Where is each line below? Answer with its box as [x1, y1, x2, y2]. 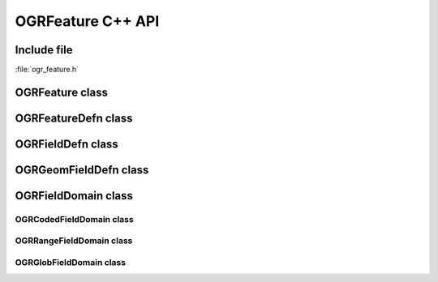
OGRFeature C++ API [15, 12, 160, 30]
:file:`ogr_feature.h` [15, 65, 79, 75]
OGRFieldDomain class [15, 189, 134, 203]
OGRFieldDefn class [15, 137, 119, 151]
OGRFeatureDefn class [15, 111, 133, 125]
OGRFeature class [15, 85, 109, 99]
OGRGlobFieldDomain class [15, 257, 126, 268]
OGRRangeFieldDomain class [15, 235, 133, 246]
